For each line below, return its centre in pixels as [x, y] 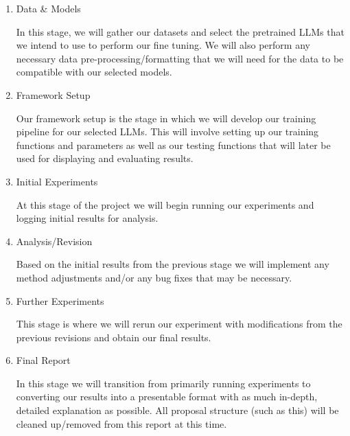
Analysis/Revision [54, 241]
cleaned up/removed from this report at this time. [121, 423]
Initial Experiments [57, 181]
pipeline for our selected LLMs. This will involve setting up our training [167, 131]
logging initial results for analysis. [87, 218]
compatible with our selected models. [94, 72]
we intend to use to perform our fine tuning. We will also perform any [163, 45]
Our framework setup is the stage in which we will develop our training [166, 118]
